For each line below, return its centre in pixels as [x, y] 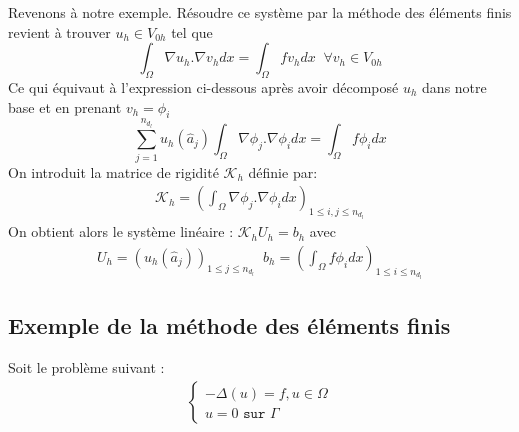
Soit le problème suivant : [86, 366]
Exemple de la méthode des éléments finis [229, 325]
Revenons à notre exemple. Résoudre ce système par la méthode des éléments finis [260, 12]
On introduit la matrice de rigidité [113, 171]
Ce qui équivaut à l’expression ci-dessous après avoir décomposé [203, 86]
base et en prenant [65, 106]
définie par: [283, 171]
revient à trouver [59, 31]
